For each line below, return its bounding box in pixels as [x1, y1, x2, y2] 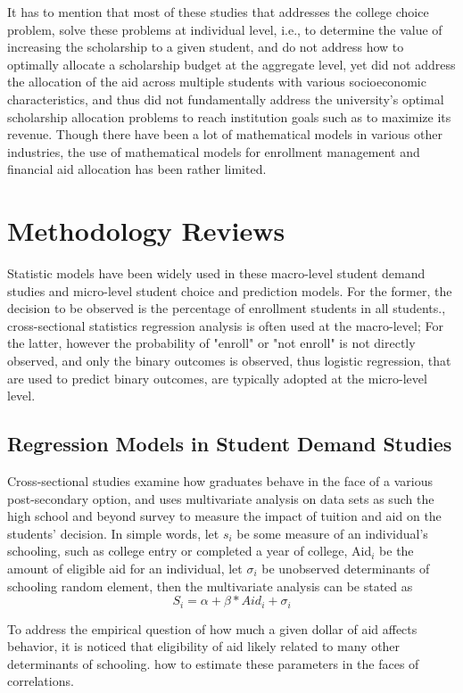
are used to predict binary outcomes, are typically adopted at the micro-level [7, 368, 427, 387]
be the [379, 541, 414, 560]
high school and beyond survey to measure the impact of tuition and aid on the [7, 507, 442, 525]
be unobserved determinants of [261, 558, 430, 577]
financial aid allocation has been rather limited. [7, 160, 267, 178]
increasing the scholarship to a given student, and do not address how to [7, 37, 404, 56]
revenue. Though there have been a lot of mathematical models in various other [7, 125, 442, 144]
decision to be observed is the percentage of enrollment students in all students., [7, 299, 446, 318]
